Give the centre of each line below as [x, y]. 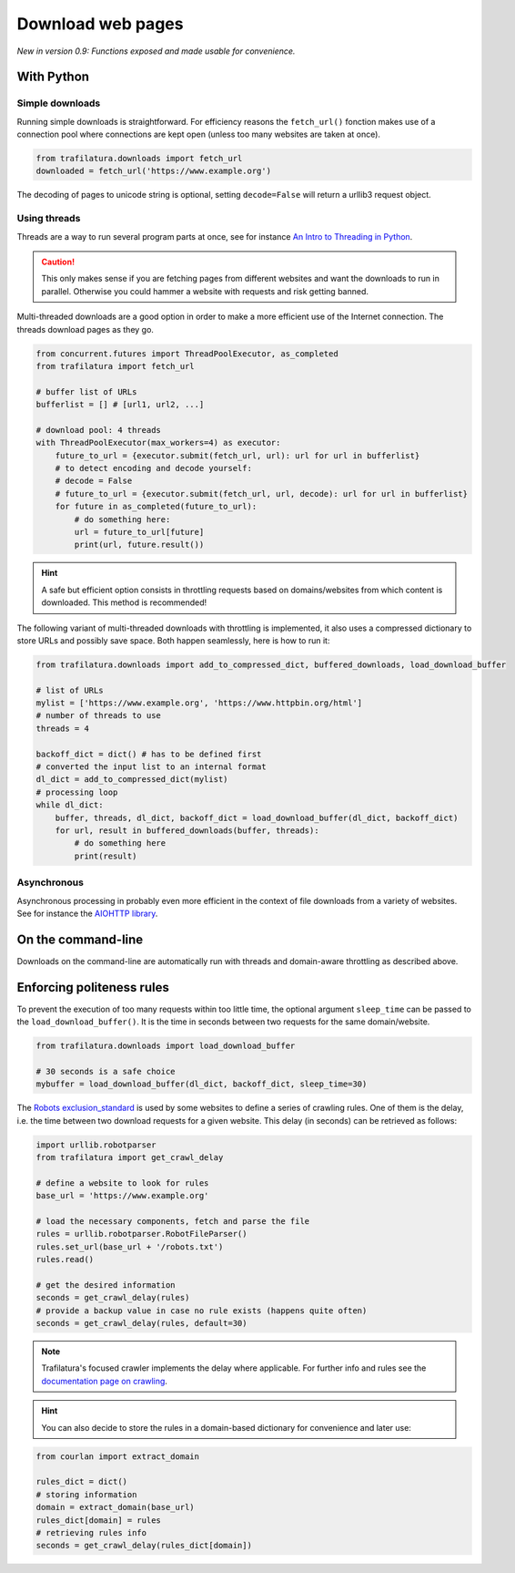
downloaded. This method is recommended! [124, 602]
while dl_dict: [70, 805]
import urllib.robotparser [96, 1145]
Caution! [58, 262]
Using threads [49, 219]
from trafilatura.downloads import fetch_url [139, 159]
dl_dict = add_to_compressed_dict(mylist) [132, 780]
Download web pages [100, 24]
